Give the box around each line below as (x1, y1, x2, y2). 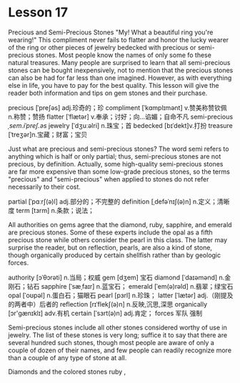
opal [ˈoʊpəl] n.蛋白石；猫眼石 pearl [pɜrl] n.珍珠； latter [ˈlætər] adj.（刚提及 (8, 291, 234, 299)
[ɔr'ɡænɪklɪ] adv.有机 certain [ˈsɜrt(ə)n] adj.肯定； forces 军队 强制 (8, 309, 203, 317)
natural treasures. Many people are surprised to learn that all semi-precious (8, 58, 231, 66)
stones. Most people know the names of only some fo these (35, 51, 211, 59)
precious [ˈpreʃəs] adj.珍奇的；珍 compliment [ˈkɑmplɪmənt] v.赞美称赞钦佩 (8, 103, 227, 111)
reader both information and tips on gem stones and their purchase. (8, 89, 208, 97)
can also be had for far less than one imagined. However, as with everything (8, 73, 232, 82)
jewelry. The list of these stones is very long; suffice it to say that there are (8, 330, 228, 339)
